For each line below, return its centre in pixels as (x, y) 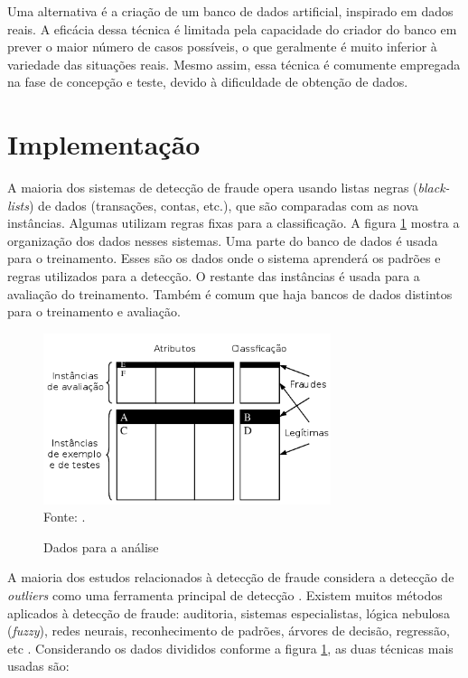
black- (434, 188)
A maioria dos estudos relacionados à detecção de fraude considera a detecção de (231, 577)
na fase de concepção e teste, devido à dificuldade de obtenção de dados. (208, 82)
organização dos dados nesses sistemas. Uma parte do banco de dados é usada (223, 240)
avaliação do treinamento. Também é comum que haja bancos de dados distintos (230, 293)
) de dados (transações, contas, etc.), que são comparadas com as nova (224, 205)
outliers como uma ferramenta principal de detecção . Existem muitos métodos (225, 595)
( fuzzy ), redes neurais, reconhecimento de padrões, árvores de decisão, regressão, (229, 631)
